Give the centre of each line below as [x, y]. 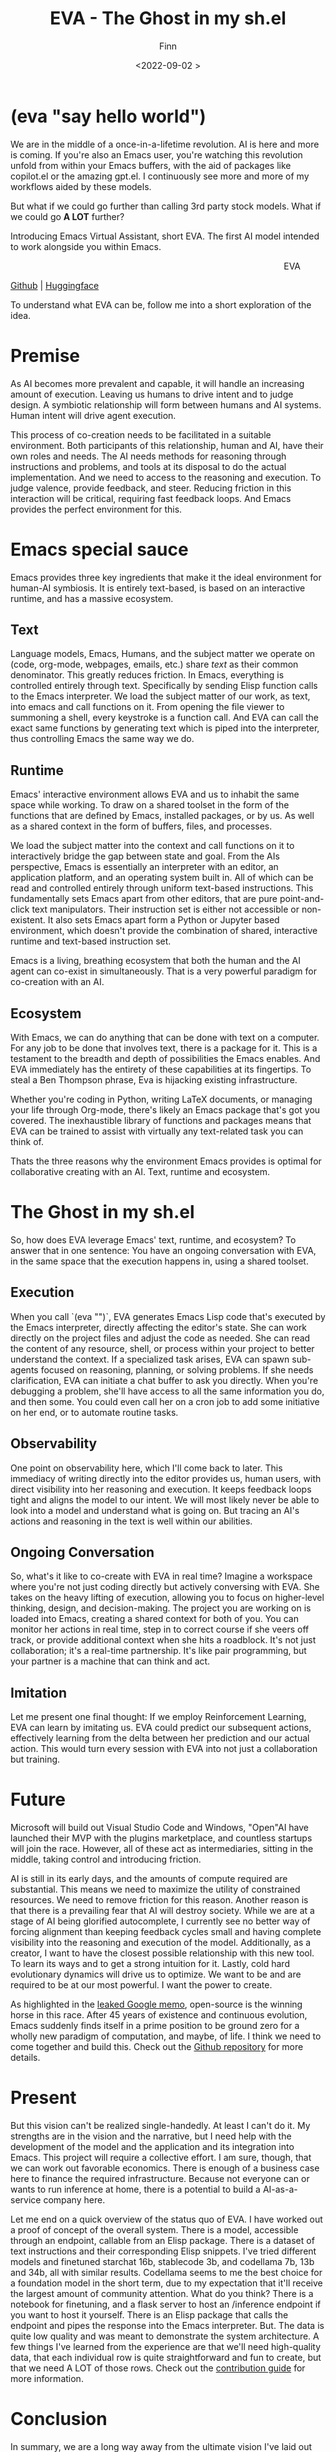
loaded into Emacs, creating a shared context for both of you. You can [154, 1619]
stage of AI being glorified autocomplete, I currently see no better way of [160, 1921]
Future [38, 1799]
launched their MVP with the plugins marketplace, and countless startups [161, 1838]
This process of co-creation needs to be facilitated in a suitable [141, 434]
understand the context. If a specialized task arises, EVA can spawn [150, 1359]
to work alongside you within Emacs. [86, 246]
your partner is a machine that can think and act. [110, 1661]
